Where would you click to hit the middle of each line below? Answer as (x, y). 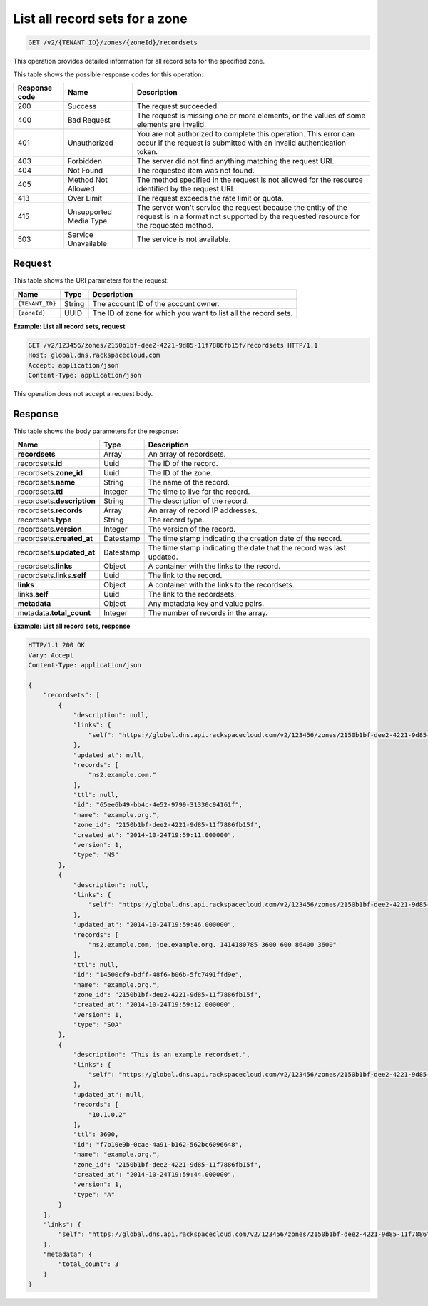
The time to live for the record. (199, 492)
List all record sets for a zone (101, 19)
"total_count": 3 (88, 1264)
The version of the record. (192, 530)
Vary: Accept (51, 655)
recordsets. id (40, 464)
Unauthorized (90, 143)
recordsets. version (50, 530)
